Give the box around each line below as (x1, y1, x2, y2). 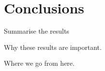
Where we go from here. (4, 58, 75, 68)
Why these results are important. (4, 42, 102, 52)
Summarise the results (4, 26, 69, 36)
